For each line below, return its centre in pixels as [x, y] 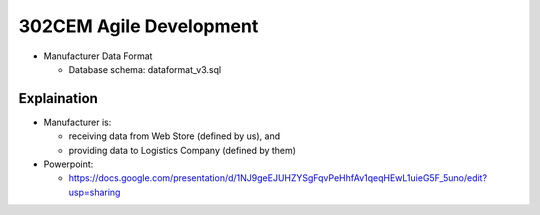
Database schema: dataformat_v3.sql [145, 69]
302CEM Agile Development [138, 26]
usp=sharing [94, 192]
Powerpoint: [68, 164]
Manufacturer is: [77, 122]
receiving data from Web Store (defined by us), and [174, 136]
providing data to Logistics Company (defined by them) [182, 150]
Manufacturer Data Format [98, 56]
